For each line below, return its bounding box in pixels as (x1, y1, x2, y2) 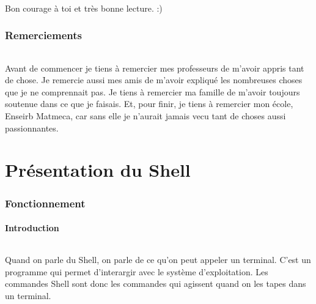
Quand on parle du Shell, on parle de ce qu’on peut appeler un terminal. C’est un (5, 253, 311, 266)
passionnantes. (5, 121, 59, 134)
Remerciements (5, 28, 82, 43)
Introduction (5, 221, 59, 234)
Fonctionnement (5, 195, 86, 210)
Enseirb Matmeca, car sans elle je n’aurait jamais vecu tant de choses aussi (5, 109, 286, 122)
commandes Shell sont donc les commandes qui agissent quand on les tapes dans (5, 277, 306, 290)
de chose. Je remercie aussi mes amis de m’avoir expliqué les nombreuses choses (5, 73, 303, 86)
